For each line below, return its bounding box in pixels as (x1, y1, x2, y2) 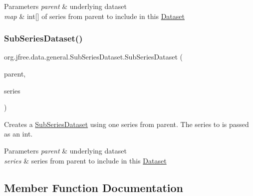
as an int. (4, 128, 33, 139)
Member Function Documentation (4, 179, 184, 195)
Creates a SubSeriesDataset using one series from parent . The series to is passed (4, 118, 249, 129)
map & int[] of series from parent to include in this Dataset (4, 10, 185, 21)
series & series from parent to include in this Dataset (4, 155, 167, 165)
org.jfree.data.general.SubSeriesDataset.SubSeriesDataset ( (4, 51, 183, 62)
